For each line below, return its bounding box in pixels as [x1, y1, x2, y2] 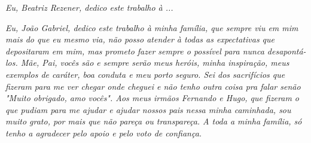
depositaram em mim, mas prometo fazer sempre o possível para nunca [5, 44, 264, 57]
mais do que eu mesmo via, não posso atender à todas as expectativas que [5, 33, 275, 45]
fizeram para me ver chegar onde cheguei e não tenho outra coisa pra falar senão [5, 80, 301, 92]
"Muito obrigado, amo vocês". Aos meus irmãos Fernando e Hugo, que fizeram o [5, 92, 300, 104]
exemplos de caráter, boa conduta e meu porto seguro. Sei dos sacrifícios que [5, 68, 285, 80]
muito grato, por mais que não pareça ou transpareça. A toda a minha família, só [5, 115, 302, 127]
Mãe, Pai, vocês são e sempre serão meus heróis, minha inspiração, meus [20, 56, 289, 69]
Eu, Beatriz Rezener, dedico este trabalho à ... [5, 1, 173, 13]
